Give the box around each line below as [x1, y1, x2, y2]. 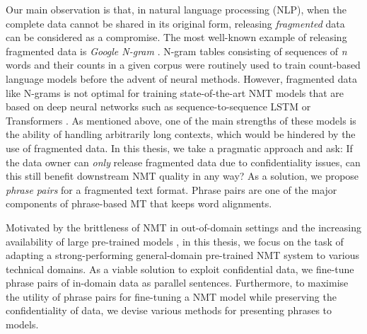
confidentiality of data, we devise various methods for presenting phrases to [6, 303, 332, 318]
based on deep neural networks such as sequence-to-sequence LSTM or [6, 99, 311, 114]
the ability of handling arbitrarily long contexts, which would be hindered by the [6, 127, 356, 142]
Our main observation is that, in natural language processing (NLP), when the [6, 2, 346, 16]
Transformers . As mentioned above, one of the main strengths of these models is [6, 113, 356, 127]
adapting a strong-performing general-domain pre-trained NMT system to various [6, 248, 359, 263]
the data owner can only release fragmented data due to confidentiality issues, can [6, 154, 361, 169]
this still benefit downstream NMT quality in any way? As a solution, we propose [6, 168, 359, 183]
